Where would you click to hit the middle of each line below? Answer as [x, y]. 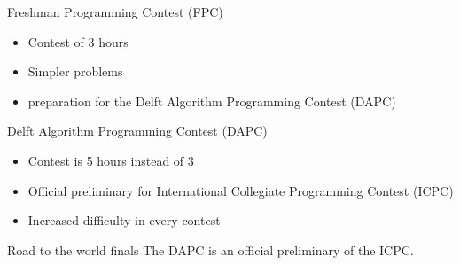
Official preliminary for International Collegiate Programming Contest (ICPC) [241, 190]
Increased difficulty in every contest [124, 220]
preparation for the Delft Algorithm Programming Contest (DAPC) [212, 101]
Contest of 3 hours [78, 41]
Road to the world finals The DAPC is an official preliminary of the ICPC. [211, 249]
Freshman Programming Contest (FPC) [115, 12]
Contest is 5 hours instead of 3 [111, 160]
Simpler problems [75, 71]
